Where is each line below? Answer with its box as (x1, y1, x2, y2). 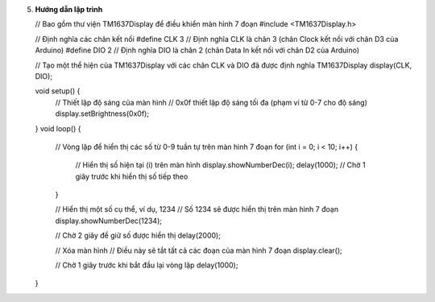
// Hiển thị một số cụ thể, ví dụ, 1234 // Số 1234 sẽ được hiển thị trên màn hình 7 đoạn (55, 205, 338, 214)
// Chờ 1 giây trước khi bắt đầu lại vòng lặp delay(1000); (55, 260, 238, 270)
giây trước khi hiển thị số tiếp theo (75, 172, 188, 181)
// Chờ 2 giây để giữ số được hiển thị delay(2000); (55, 230, 222, 241)
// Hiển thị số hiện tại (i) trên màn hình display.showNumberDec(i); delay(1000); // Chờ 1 (75, 160, 366, 170)
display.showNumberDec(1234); (55, 216, 163, 225)
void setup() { (35, 86, 81, 96)
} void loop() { (35, 123, 81, 133)
